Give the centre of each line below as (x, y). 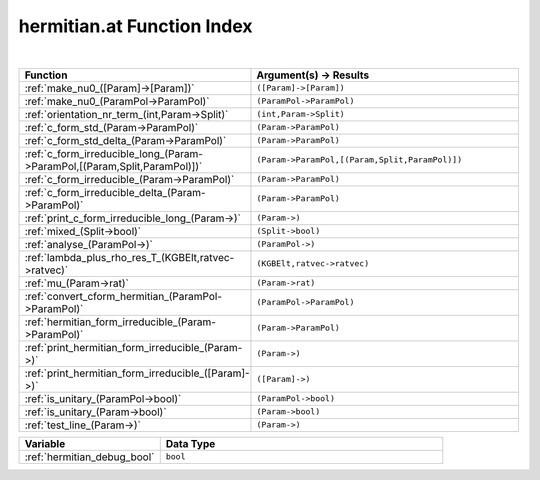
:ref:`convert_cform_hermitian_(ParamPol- (123, 296)
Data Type (190, 443)
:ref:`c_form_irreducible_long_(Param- (114, 153)
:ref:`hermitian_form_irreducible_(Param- (120, 322)
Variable (45, 443)
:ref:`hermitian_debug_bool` (89, 457)
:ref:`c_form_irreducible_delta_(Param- (115, 192)
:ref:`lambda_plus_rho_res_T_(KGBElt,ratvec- (129, 257)
